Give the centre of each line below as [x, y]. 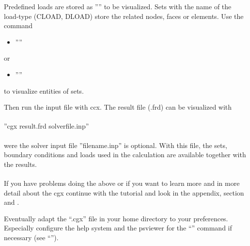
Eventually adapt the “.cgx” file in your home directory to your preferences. [116, 218]
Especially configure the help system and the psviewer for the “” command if [118, 228]
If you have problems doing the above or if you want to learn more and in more [122, 183]
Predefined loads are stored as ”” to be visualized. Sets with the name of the [118, 6]
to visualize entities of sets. [44, 90]
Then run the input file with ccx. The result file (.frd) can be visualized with [118, 107]
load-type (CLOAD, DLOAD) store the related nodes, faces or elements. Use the [124, 16]
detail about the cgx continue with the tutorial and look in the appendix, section [124, 192]
